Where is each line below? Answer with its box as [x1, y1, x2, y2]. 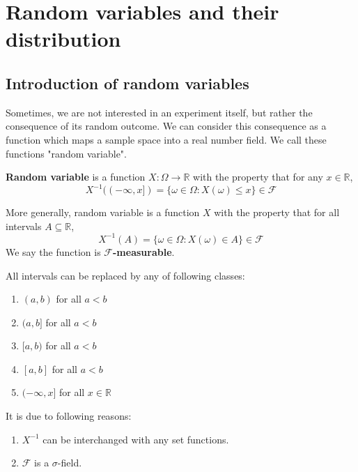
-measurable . [112, 244, 175, 259]
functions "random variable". [6, 146, 127, 160]
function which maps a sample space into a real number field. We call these [6, 132, 327, 146]
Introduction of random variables [6, 72, 249, 93]
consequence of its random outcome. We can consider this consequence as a [6, 119, 327, 133]
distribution [6, 24, 121, 53]
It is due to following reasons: [6, 409, 132, 423]
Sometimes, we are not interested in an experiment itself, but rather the [6, 105, 313, 119]
